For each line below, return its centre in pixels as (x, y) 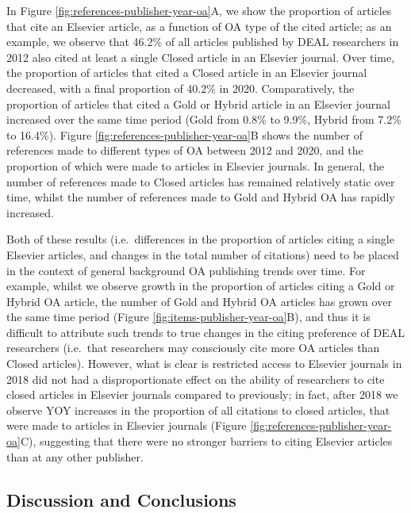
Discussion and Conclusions (121, 499)
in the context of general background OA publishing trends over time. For (186, 270)
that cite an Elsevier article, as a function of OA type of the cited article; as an (199, 26)
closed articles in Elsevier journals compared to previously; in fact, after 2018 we (202, 394)
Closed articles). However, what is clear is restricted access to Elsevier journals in (204, 364)
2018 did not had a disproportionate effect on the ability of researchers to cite (196, 379)
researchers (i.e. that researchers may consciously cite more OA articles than (193, 348)
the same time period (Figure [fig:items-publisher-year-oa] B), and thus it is (188, 317)
